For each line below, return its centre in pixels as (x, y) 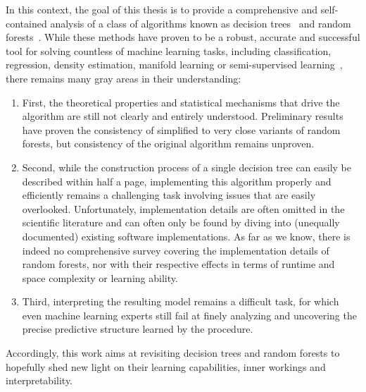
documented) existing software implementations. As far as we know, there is (186, 236)
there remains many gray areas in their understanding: (124, 78)
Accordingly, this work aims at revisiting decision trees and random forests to (173, 353)
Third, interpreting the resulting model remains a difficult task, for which (181, 301)
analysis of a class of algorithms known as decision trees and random (201, 23)
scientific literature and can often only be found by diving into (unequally (181, 222)
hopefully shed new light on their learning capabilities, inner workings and (166, 366)
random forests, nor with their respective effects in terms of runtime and (178, 264)
